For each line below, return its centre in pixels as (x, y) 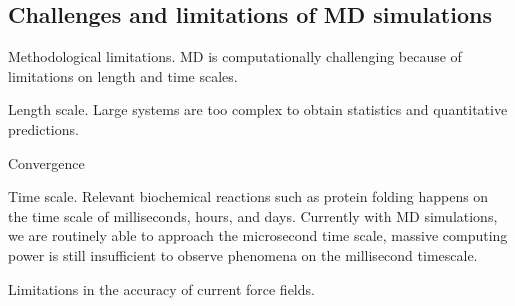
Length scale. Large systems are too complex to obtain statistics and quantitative (258, 109)
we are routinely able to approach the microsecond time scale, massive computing (258, 235)
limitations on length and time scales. (123, 75)
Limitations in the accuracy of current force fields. (161, 288)
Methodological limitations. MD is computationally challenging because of (235, 56)
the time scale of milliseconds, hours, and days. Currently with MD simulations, (253, 215)
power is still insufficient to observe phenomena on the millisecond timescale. (243, 254)
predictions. (43, 128)
